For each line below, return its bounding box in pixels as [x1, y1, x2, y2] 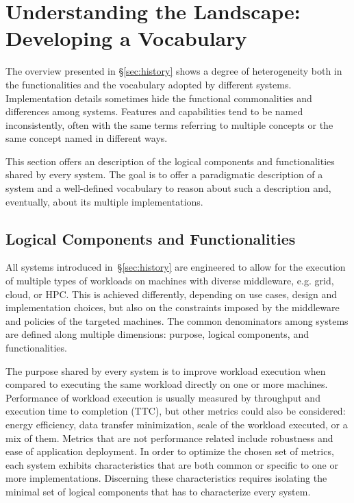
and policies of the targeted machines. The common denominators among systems [5, 313, 349, 328]
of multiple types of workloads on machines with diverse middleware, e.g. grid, [5, 273, 334, 288]
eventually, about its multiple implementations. [5, 194, 203, 208]
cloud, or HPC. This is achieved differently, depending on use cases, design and [5, 286, 338, 301]
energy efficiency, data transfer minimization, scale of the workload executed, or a [5, 417, 348, 431]
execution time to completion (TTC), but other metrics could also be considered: [5, 404, 346, 418]
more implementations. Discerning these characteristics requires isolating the [5, 471, 327, 485]
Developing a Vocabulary [5, 24, 247, 52]
